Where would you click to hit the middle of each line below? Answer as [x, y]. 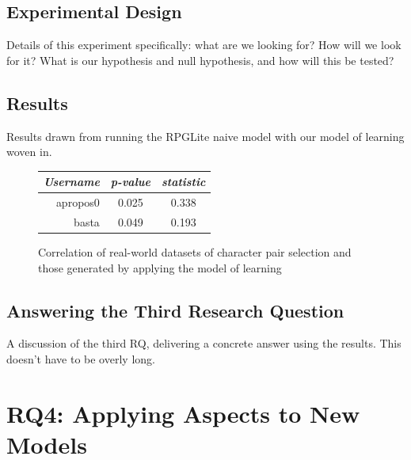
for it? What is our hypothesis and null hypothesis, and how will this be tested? [200, 60]
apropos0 [78, 202]
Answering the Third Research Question [175, 310]
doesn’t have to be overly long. [81, 359]
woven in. [29, 152]
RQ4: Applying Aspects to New [183, 413]
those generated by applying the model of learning [160, 267]
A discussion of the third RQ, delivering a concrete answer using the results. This [204, 343]
